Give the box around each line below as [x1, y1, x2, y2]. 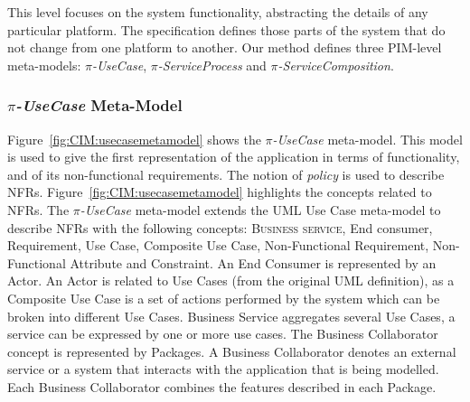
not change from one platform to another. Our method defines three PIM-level [7, 38, 442, 57]
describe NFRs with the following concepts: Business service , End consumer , [7, 218, 433, 237]
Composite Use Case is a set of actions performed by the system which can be [7, 288, 440, 307]
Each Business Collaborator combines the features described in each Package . [7, 377, 437, 396]
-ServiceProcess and [157, 55, 267, 74]
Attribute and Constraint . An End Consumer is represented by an [70, 253, 437, 272]
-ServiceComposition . [277, 55, 394, 74]
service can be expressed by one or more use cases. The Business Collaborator [7, 324, 438, 343]
